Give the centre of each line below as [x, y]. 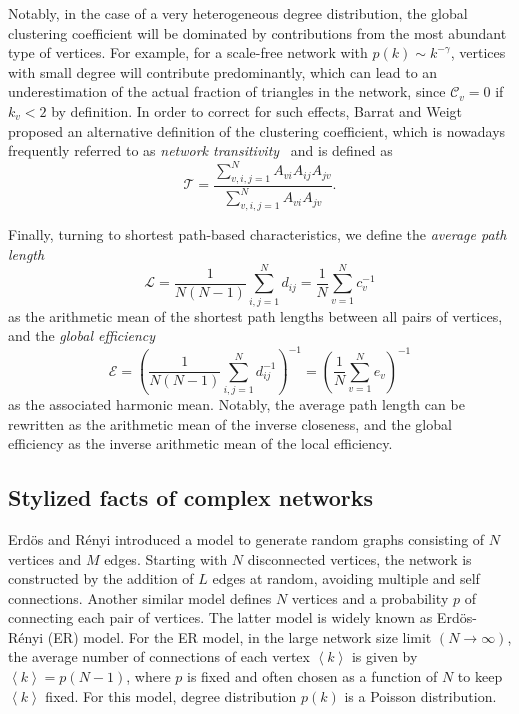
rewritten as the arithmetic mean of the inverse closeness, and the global [230, 423]
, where [148, 676]
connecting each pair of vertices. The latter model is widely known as [220, 617]
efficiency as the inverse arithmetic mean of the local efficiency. [200, 443]
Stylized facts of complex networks [191, 497]
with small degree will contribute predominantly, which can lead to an [223, 71]
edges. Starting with [166, 558]
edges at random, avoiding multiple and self [346, 578]
